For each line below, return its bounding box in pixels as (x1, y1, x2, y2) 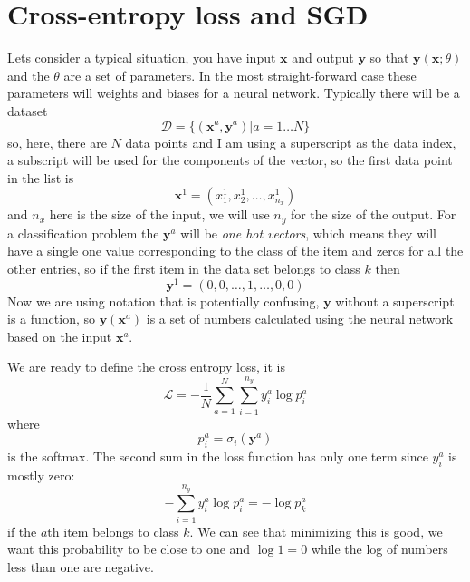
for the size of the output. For (290, 205, 456, 224)
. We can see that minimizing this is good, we (189, 521, 443, 540)
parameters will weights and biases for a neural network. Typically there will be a (7, 83, 460, 102)
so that (369, 48, 409, 67)
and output (292, 48, 354, 67)
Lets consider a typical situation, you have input (7, 48, 276, 67)
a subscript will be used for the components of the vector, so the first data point (7, 150, 453, 170)
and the (7, 65, 50, 84)
